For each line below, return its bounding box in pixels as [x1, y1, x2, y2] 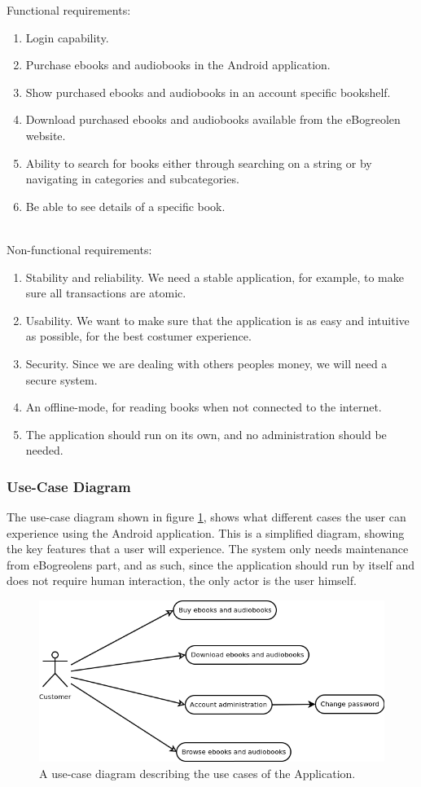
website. [25, 126, 66, 143]
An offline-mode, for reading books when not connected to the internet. [25, 398, 382, 415]
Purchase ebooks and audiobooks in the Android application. [25, 56, 331, 73]
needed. [25, 442, 64, 459]
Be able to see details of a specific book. [25, 197, 226, 214]
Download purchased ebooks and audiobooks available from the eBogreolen [25, 111, 401, 128]
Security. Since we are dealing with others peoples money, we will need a [25, 354, 388, 372]
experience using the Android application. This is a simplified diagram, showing [7, 524, 405, 541]
